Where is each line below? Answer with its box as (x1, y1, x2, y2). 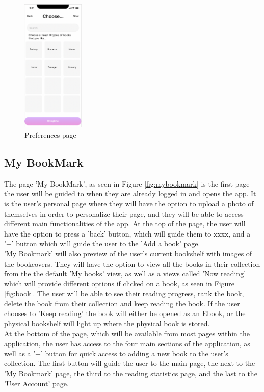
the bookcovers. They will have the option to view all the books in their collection (4, 258, 260, 269)
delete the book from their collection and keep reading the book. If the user (4, 298, 240, 308)
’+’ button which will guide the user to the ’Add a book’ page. (4, 238, 200, 249)
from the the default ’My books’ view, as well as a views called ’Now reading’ (4, 268, 246, 279)
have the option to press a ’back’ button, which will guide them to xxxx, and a (4, 228, 251, 239)
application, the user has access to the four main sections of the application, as (4, 338, 250, 349)
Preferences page (24, 129, 76, 140)
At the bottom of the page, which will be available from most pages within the (4, 328, 250, 338)
